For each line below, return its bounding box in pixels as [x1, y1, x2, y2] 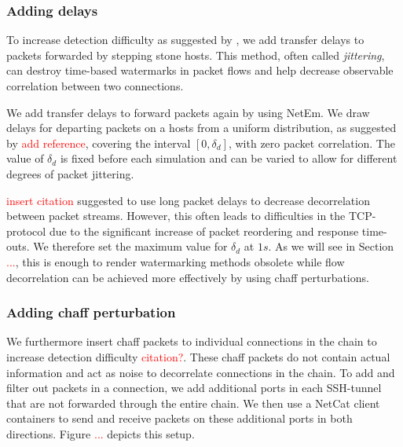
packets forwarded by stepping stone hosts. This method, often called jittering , [6, 46, 385, 63]
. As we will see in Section [268, 238, 394, 255]
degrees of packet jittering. [6, 165, 134, 181]
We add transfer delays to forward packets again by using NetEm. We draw [6, 104, 370, 120]
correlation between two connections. [6, 78, 184, 93]
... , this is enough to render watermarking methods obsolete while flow [6, 253, 345, 269]
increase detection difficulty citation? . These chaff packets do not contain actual [6, 348, 390, 365]
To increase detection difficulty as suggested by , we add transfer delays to [6, 31, 365, 48]
